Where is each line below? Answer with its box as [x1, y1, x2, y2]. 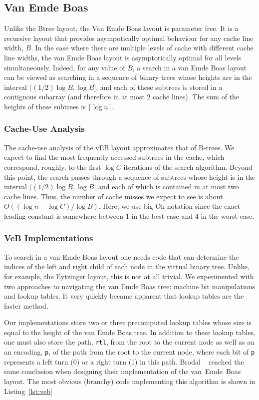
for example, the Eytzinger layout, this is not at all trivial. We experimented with [4, 271, 254, 281]
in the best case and [131, 210, 193, 221]
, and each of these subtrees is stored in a [96, 81, 223, 92]
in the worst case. [201, 210, 255, 221]
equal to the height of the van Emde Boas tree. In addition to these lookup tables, [4, 327, 256, 337]
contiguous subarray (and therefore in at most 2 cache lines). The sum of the [4, 91, 240, 102]
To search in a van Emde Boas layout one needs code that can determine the [4, 251, 239, 262]
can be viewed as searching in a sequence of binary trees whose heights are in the [4, 72, 252, 82]
